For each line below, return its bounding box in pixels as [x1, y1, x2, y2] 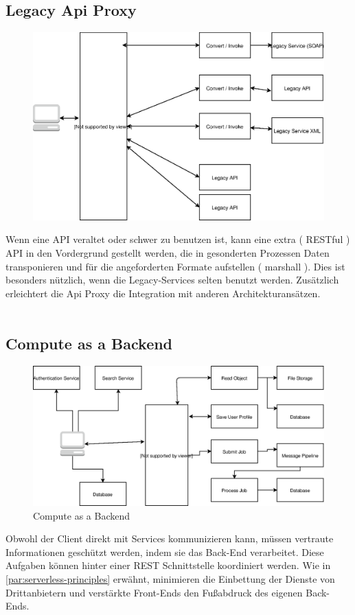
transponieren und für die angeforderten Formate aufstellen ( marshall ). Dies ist [5, 259, 345, 273]
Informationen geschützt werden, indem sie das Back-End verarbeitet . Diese [5, 544, 324, 559]
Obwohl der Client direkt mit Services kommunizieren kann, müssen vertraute [5, 531, 334, 546]
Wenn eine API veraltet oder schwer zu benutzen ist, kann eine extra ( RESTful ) [5, 232, 350, 246]
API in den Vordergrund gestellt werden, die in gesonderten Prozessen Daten [5, 246, 330, 260]
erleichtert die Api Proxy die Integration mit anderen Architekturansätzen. [5, 286, 321, 300]
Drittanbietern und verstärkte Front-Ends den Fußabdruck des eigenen [5, 585, 303, 599]
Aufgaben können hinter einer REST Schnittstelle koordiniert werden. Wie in [5, 558, 331, 572]
